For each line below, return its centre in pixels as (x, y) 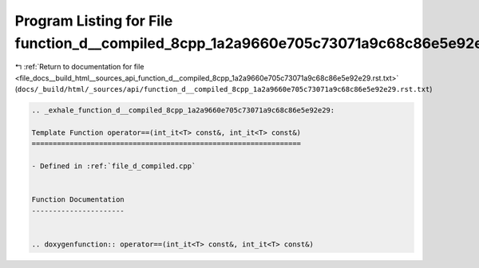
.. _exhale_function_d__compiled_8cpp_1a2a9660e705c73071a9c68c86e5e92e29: (183, 110)
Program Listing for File (94, 21)
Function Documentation (78, 200)
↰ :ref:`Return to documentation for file (79, 67)
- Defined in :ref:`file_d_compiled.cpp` (114, 166)
